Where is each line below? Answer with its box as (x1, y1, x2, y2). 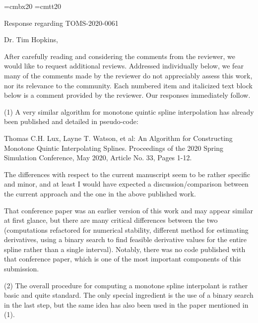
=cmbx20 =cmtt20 (4, 1, 62, 11)
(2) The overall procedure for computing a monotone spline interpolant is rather (4, 280, 248, 290)
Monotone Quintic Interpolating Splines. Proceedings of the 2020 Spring (4, 142, 223, 153)
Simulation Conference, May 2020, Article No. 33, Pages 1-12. (4, 152, 192, 163)
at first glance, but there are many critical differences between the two (4, 215, 218, 225)
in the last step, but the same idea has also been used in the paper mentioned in (4, 299, 249, 310)
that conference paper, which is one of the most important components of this (4, 254, 241, 264)
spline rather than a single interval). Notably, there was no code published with (4, 244, 246, 254)
